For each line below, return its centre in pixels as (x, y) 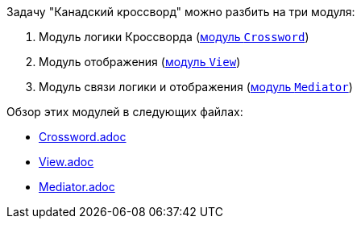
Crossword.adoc (83, 137)
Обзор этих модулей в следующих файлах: (125, 112)
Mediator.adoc (77, 187)
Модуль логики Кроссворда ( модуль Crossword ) (174, 37)
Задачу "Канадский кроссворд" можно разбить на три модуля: (181, 12)
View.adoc (66, 162)
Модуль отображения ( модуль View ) (140, 62)
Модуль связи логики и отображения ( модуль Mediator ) (196, 87)
